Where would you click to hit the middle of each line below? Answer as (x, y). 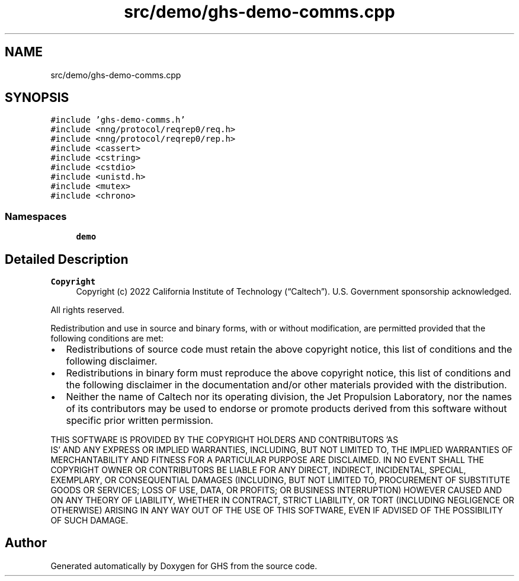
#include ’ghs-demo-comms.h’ (118, 120)
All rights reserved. (87, 310)
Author (26, 543)
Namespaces (36, 216)
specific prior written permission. (140, 421)
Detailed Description (67, 259)
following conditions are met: (107, 339)
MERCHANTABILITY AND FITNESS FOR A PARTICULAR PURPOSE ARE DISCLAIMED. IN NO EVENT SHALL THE (267, 460)
